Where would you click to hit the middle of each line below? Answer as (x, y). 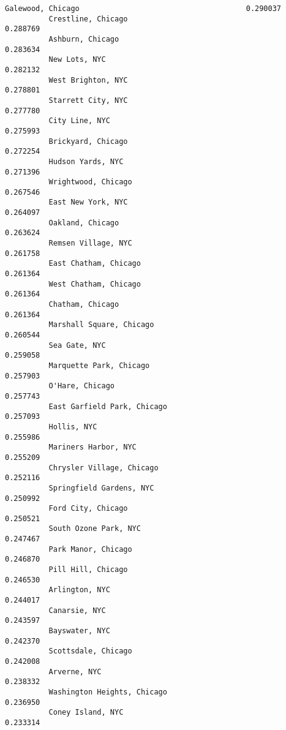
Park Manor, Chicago (90, 549)
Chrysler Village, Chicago (103, 468)
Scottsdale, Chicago (90, 651)
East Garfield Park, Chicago (108, 406)
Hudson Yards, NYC (86, 161)
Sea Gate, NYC (77, 345)
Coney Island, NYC (86, 713)
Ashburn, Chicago (84, 39)
